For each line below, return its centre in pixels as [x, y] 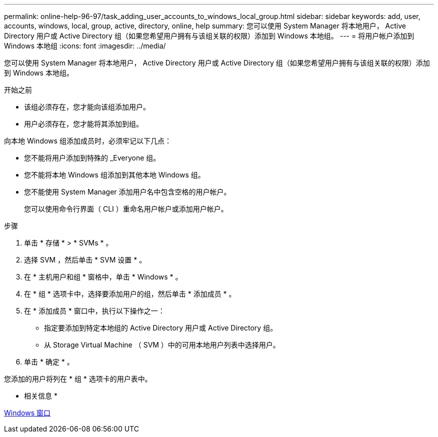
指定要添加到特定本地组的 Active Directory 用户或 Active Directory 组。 [161, 328]
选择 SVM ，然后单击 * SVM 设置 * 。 [85, 260]
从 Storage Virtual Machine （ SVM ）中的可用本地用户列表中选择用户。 [162, 345]
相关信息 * [41, 396]
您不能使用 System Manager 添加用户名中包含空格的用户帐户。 [127, 192]
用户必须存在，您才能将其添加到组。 [83, 124]
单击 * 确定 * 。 [49, 362]
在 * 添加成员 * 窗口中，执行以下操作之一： [94, 311]
